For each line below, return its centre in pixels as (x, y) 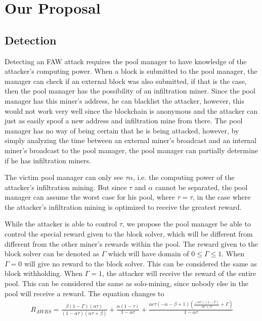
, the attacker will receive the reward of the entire (179, 273)
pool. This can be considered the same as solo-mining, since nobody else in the (126, 283)
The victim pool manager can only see (64, 177)
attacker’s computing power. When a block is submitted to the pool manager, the (131, 71)
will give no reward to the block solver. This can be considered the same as (140, 263)
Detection (31, 40)
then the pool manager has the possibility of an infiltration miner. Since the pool (130, 91)
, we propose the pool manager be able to (187, 224)
